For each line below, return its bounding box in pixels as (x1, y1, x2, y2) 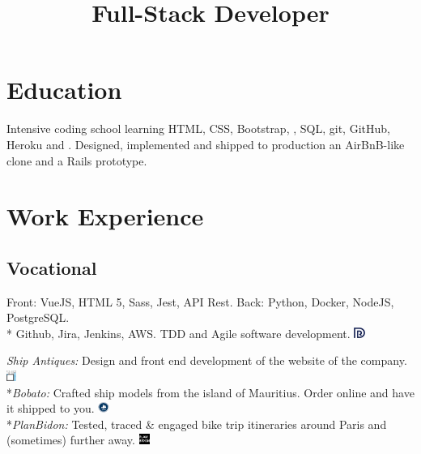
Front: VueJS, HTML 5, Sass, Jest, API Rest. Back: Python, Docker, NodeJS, (6, 293, 394, 310)
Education (6, 73, 122, 106)
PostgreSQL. (6, 309, 70, 326)
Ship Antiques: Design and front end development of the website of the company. (6, 352, 407, 369)
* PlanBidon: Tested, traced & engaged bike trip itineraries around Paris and (6, 415, 387, 432)
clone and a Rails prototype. (6, 152, 147, 169)
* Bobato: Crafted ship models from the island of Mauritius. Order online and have (6, 383, 415, 400)
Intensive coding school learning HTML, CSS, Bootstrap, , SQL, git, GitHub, (6, 120, 390, 137)
